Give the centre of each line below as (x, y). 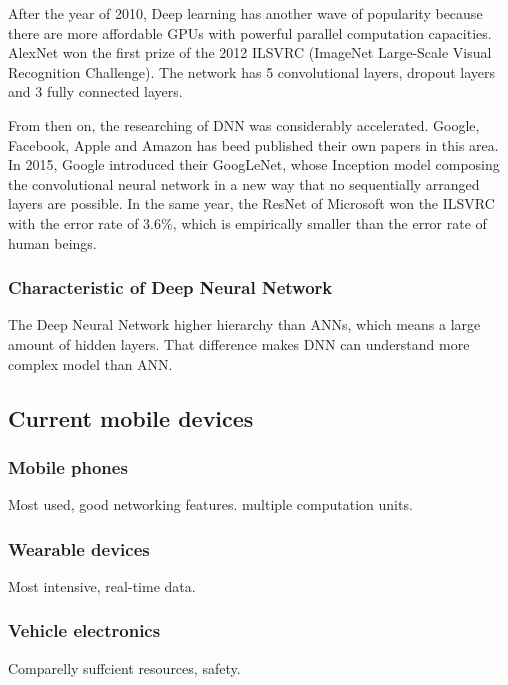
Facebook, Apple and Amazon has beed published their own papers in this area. (253, 144)
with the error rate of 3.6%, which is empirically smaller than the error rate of (247, 222)
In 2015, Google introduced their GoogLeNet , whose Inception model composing (254, 164)
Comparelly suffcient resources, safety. (124, 667)
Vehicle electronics (84, 630)
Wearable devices (79, 548)
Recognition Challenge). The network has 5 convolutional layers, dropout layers (252, 71)
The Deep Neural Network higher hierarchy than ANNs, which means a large (244, 324)
